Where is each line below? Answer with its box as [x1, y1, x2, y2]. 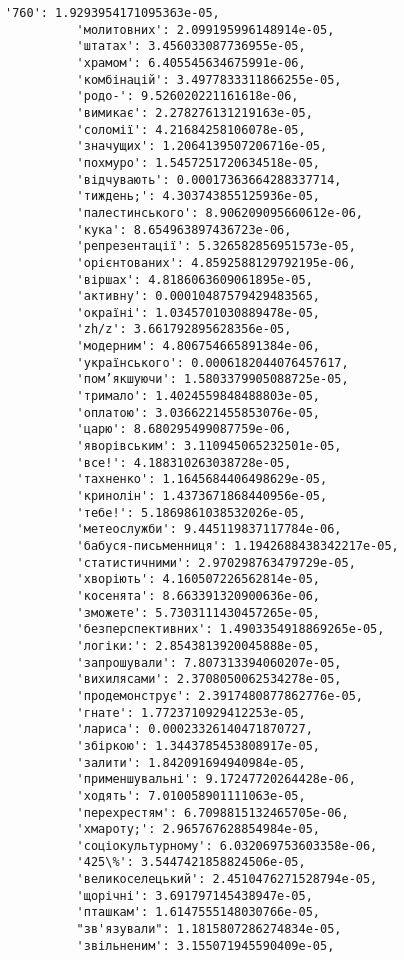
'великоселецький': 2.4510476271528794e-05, [76, 872, 378, 887]
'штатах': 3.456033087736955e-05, [76, 39, 306, 54]
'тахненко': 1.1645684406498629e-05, [76, 472, 328, 487]
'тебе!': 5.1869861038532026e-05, [76, 505, 306, 520]
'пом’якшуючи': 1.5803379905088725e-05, [76, 372, 349, 387]
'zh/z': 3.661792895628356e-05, [76, 322, 292, 337]
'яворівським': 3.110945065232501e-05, [76, 439, 342, 454]
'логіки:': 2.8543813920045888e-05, [76, 638, 320, 653]
